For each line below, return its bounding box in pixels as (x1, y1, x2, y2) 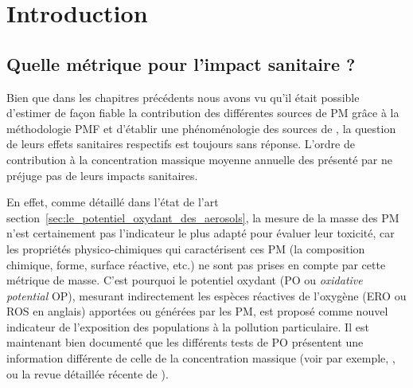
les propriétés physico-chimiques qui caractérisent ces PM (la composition (6, 240, 365, 257)
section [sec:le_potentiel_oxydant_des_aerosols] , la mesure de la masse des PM (6, 209, 399, 225)
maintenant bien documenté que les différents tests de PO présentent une (6, 334, 364, 351)
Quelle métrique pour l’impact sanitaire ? (6, 51, 356, 76)
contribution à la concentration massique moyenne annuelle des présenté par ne (6, 151, 393, 167)
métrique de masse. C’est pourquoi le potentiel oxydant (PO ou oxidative (6, 272, 363, 288)
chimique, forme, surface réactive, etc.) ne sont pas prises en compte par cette (6, 256, 386, 272)
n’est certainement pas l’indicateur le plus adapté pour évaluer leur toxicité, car (6, 225, 395, 241)
